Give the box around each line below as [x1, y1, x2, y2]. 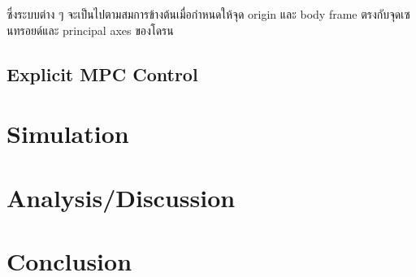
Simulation [6, 117, 129, 150]
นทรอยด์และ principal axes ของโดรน [6, 21, 174, 38]
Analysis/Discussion [6, 180, 236, 214]
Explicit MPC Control [6, 61, 198, 86]
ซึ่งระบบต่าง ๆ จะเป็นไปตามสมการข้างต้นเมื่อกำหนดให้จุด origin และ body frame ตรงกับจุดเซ [6, 6, 410, 22]
